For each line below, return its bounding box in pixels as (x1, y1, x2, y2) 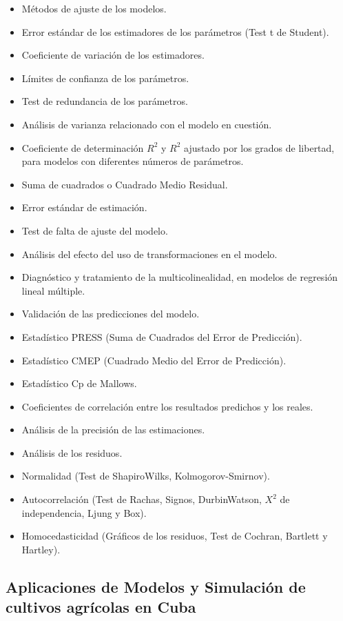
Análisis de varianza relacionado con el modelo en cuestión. (21, 117, 272, 131)
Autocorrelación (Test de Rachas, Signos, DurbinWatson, (21, 492, 262, 506)
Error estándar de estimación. (21, 200, 147, 215)
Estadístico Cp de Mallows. (21, 376, 137, 391)
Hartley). (21, 542, 61, 556)
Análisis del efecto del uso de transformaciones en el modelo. (21, 246, 278, 261)
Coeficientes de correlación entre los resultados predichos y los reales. (21, 399, 313, 413)
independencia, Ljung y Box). (21, 505, 147, 520)
